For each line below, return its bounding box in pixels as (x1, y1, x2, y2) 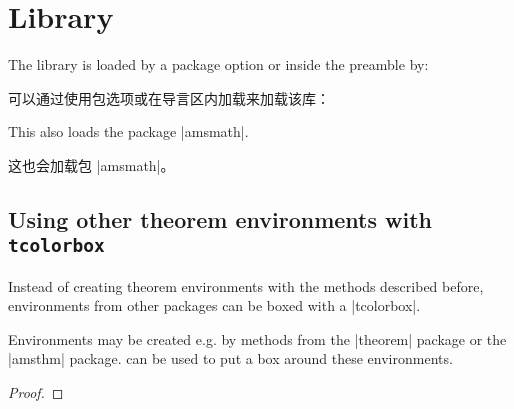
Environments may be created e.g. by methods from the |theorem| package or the (8, 328, 507, 349)
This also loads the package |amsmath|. (8, 121, 249, 142)
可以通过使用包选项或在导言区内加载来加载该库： (8, 87, 330, 108)
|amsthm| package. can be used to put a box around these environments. (8, 348, 453, 369)
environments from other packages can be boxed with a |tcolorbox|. (8, 295, 421, 316)
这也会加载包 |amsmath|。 (8, 154, 175, 175)
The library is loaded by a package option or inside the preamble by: (8, 54, 429, 75)
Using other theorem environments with (8, 203, 432, 234)
